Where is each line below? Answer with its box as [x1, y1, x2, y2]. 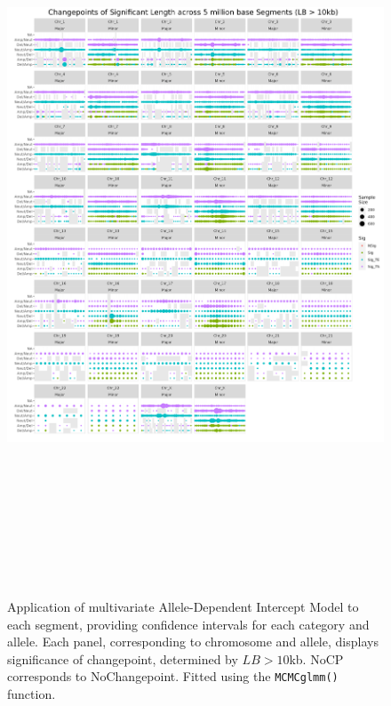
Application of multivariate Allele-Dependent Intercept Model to [7, 598, 359, 616]
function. [7, 685, 56, 703]
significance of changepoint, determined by [7, 649, 238, 668]
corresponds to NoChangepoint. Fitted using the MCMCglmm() [7, 667, 339, 686]
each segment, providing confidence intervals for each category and [7, 614, 370, 633]
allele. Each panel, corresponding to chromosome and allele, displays [7, 632, 379, 651]
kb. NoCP [289, 649, 344, 668]
